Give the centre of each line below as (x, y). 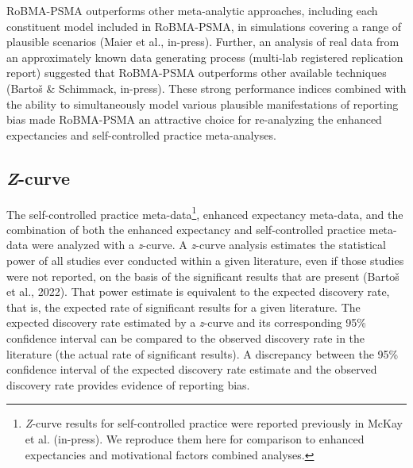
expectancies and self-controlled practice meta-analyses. (141, 134)
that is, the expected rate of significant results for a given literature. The (183, 307)
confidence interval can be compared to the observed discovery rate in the (186, 338)
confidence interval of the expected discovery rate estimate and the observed (192, 369)
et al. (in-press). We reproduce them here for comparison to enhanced (195, 438)
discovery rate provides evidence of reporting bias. (128, 384)
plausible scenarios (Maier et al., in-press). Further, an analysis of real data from (203, 42)
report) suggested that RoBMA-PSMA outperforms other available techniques (197, 73)
